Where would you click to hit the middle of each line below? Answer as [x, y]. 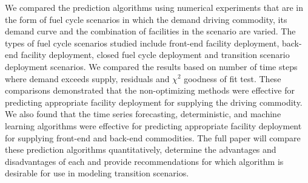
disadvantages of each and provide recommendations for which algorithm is [144, 161]
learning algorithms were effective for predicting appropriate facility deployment [153, 125]
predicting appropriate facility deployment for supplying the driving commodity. [154, 102]
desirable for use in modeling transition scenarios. [97, 173]
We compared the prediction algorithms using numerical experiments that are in [154, 7]
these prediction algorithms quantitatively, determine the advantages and [141, 149]
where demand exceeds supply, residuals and [87, 78]
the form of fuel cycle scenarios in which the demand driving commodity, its [146, 19]
